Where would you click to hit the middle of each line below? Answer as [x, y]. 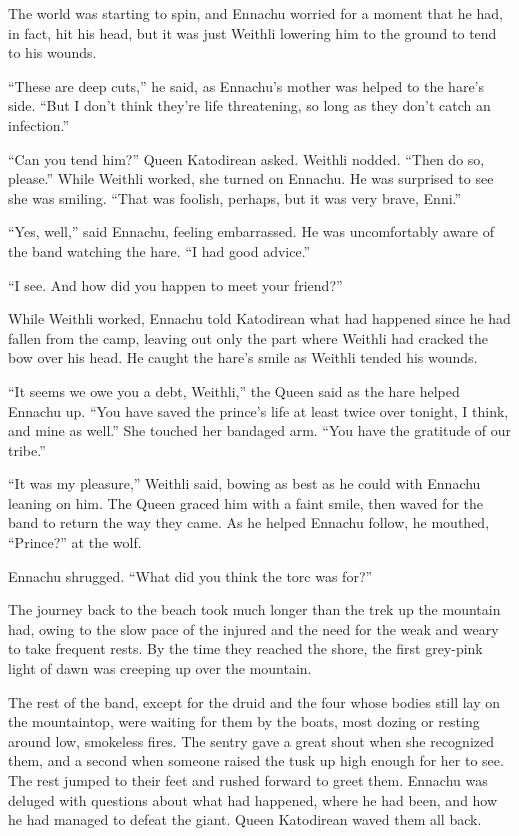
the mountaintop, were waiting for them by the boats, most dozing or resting [244, 721]
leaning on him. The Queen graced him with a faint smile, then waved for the [245, 502]
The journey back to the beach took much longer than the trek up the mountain [254, 609]
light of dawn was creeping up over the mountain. [160, 668]
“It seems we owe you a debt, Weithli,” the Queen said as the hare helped [234, 390]
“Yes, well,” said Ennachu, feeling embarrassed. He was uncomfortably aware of [251, 231]
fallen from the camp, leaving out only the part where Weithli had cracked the [248, 337]
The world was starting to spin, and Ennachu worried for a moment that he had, [255, 13]
